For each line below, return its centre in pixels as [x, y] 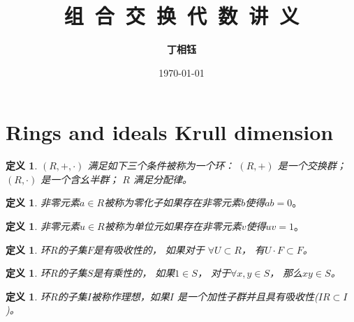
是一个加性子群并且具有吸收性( [248, 296]
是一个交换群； [312, 166]
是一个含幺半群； [80, 179]
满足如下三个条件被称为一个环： [161, 166]
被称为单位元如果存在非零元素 [173, 226]
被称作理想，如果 [130, 296]
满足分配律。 [162, 179]
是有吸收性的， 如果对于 [149, 249]
